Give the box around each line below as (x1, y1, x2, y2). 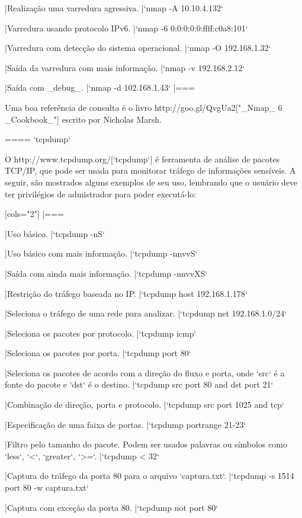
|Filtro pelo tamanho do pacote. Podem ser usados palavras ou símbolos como (5, 438, 287, 450)
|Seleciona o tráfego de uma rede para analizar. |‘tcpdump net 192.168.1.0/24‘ (5, 307, 287, 319)
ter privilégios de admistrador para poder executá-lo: (5, 187, 197, 200)
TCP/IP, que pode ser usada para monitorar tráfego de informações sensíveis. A (5, 164, 296, 177)
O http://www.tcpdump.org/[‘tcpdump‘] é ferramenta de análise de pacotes (5, 152, 280, 165)
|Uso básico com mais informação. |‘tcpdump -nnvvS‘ (5, 247, 198, 260)
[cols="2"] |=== (5, 207, 65, 220)
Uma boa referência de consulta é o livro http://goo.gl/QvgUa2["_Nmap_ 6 (5, 101, 282, 113)
